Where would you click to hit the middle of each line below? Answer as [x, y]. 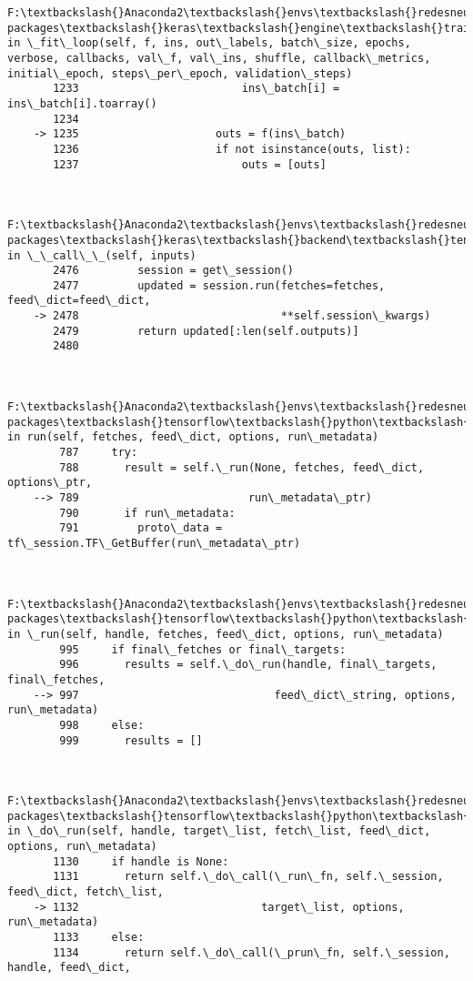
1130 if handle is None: [141, 861]
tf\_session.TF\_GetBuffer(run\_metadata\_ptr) [154, 543]
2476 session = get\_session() [173, 271]
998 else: [102, 725]
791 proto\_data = [141, 528]
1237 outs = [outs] [190, 164]
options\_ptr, [50, 483]
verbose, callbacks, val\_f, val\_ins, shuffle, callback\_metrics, [219, 58]
